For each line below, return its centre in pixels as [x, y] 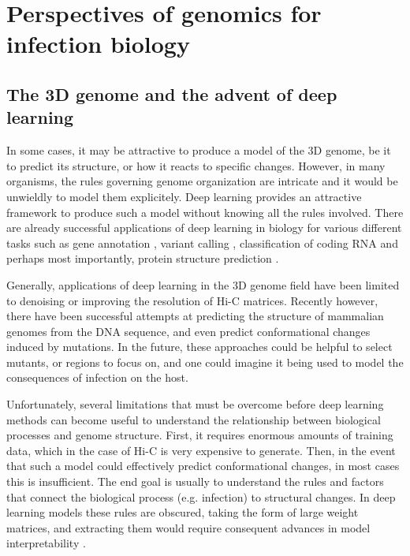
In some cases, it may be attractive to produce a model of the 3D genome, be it [199, 150]
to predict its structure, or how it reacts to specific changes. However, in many [196, 165]
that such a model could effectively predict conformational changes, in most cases [203, 466]
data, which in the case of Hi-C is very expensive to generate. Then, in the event [201, 450]
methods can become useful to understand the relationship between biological [194, 419]
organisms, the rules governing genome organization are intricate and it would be [202, 181]
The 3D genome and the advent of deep [172, 93]
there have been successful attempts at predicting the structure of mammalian [195, 316]
